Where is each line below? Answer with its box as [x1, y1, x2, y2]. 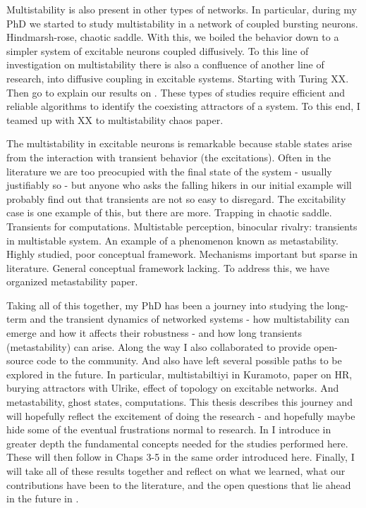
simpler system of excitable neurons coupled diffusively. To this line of [6, 43, 309, 58]
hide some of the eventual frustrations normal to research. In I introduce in [6, 422, 331, 437]
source [6, 353, 34, 368]
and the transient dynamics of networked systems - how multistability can [30, 311, 350, 326]
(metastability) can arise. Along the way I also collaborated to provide [6, 339, 311, 354]
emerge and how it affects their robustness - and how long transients [6, 326, 303, 340]
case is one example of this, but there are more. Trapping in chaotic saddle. [6, 205, 332, 220]
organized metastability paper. [6, 274, 138, 289]
